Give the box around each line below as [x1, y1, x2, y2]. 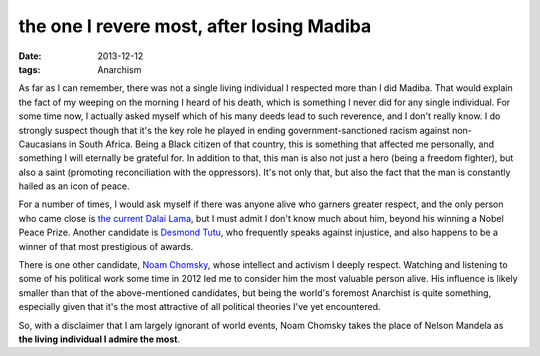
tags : [18, 63, 41, 75]
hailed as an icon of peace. [18, 180, 130, 192]
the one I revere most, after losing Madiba [18, 15, 372, 37]
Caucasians [18, 138, 67, 150]
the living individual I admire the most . [18, 333, 180, 345]
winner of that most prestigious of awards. [18, 240, 194, 252]
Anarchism [97, 63, 142, 75]
